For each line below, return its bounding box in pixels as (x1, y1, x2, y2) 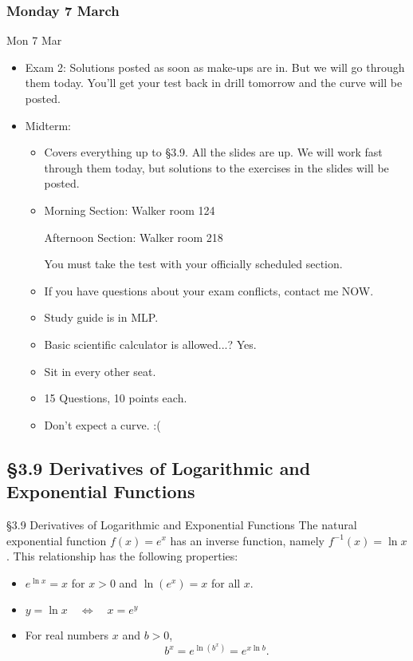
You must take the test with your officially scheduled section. (44, 255, 343, 272)
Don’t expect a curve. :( (44, 416, 161, 433)
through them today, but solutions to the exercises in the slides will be (44, 159, 389, 176)
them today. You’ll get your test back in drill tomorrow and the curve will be (25, 74, 403, 91)
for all (210, 574, 241, 591)
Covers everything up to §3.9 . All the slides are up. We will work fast (44, 144, 383, 160)
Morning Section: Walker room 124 (44, 201, 215, 218)
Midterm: (25, 117, 72, 133)
